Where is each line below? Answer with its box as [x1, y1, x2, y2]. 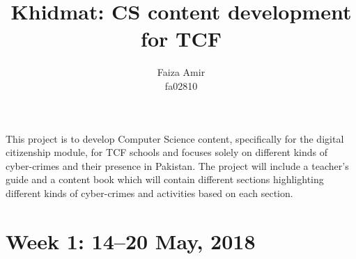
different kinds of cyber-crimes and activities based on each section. [6, 185, 293, 200]
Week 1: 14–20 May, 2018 [6, 226, 256, 255]
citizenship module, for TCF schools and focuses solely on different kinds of [6, 145, 328, 159]
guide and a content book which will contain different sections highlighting [6, 172, 324, 187]
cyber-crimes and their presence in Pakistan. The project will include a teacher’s [6, 158, 349, 173]
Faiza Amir [157, 65, 206, 79]
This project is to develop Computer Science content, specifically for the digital [6, 131, 344, 146]
